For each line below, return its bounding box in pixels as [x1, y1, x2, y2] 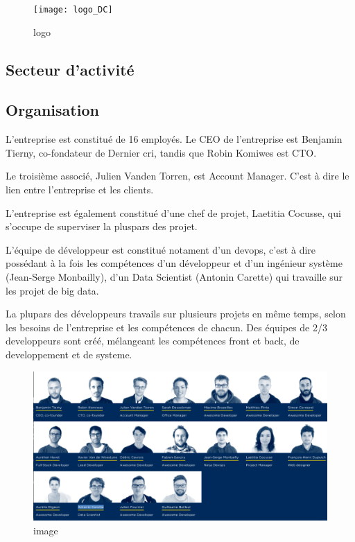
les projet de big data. [6, 283, 99, 297]
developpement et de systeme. [6, 347, 132, 361]
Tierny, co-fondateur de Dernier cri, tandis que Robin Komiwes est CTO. [6, 145, 317, 159]
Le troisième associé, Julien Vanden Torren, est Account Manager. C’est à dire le [6, 168, 349, 183]
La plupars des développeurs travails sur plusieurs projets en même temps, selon [6, 306, 346, 321]
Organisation [6, 99, 99, 121]
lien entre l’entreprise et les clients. [6, 182, 154, 197]
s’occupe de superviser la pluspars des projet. [6, 219, 198, 234]
